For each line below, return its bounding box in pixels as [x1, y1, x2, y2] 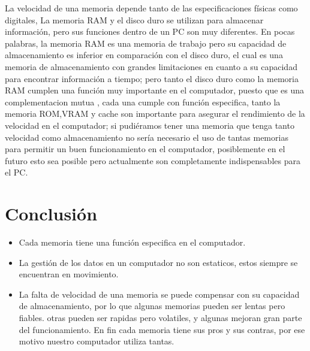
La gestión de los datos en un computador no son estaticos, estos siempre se [19, 256, 298, 268]
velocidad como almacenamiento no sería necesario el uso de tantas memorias [5, 131, 288, 143]
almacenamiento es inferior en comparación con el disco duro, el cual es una [5, 49, 283, 61]
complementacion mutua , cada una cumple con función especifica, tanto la [5, 95, 281, 108]
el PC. [5, 166, 28, 178]
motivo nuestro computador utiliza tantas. [19, 335, 174, 347]
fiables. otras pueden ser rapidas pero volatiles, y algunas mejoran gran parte [19, 311, 302, 323]
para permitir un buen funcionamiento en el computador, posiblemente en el [5, 143, 285, 155]
